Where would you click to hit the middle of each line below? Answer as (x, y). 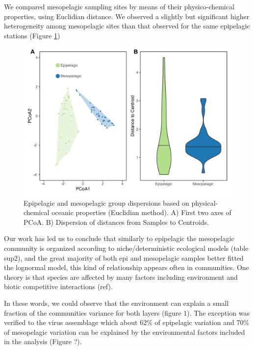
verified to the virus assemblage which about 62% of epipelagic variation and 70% (127, 322)
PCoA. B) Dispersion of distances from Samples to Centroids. (116, 222)
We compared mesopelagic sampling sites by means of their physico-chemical (119, 6)
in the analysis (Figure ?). (43, 341)
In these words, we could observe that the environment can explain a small (116, 303)
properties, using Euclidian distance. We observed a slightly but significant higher (127, 16)
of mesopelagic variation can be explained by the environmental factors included (125, 332)
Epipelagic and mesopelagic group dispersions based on (106, 202)
